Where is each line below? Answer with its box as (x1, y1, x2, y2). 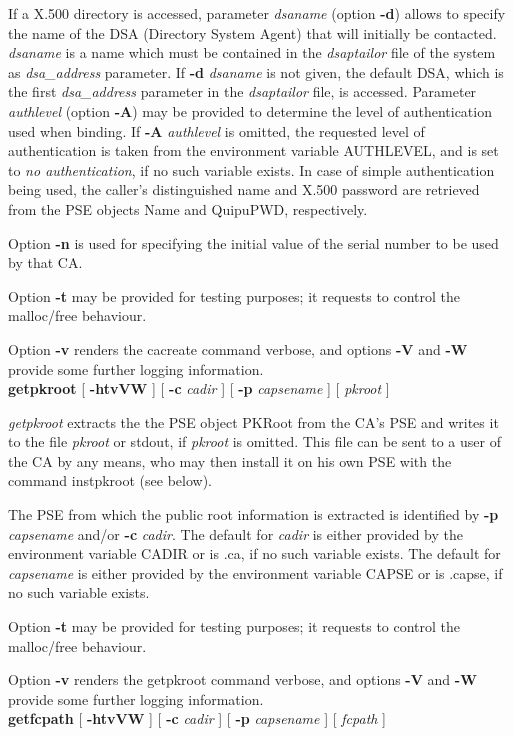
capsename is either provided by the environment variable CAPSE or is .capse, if (8, 562, 503, 583)
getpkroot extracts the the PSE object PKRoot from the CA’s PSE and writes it (8, 411, 499, 432)
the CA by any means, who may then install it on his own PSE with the (8, 450, 452, 471)
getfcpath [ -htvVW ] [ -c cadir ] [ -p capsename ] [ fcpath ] (8, 708, 386, 729)
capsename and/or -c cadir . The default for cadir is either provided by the (8, 523, 463, 544)
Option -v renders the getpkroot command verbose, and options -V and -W (8, 669, 477, 690)
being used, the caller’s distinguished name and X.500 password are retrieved (8, 179, 480, 200)
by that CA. (8, 252, 83, 273)
